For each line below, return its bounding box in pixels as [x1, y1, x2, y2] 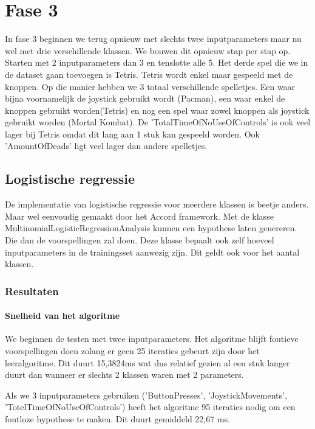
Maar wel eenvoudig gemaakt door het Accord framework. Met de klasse [5, 209, 274, 222]
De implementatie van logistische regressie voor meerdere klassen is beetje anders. [5, 198, 309, 211]
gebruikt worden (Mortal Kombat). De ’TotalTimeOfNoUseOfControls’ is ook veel [5, 116, 311, 128]
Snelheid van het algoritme [5, 309, 120, 322]
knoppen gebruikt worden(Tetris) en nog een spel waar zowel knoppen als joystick [5, 103, 310, 116]
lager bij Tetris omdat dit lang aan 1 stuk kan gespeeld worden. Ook [5, 127, 260, 140]
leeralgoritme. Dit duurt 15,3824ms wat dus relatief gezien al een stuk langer [5, 356, 290, 369]
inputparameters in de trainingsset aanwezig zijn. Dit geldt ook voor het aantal [5, 245, 300, 258]
